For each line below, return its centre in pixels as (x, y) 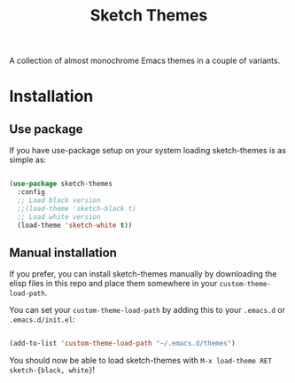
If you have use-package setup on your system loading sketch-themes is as (147, 151)
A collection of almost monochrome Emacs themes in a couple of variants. (145, 61)
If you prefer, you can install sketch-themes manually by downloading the (143, 274)
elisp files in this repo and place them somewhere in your (113, 284)
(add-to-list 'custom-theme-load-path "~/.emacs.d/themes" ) (123, 344)
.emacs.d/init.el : (42, 319)
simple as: (28, 160)
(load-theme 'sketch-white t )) (75, 225)
